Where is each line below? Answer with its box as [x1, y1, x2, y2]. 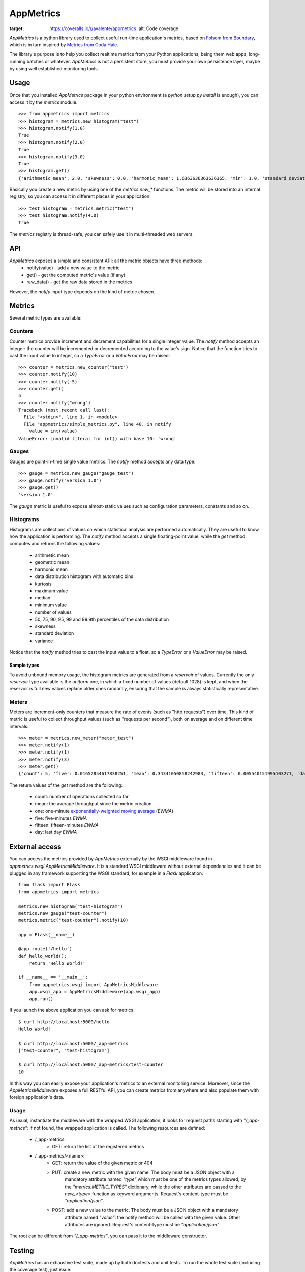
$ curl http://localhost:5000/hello [18, 1019, 110, 1025]
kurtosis [35, 581, 52, 587]
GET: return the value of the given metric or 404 [52, 1160, 153, 1166]
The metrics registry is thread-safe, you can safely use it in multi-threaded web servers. [9, 231, 194, 237]
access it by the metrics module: [9, 99, 78, 105]
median [35, 595, 51, 601]
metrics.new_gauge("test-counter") [18, 910, 107, 916]
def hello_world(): [18, 953, 67, 959]
